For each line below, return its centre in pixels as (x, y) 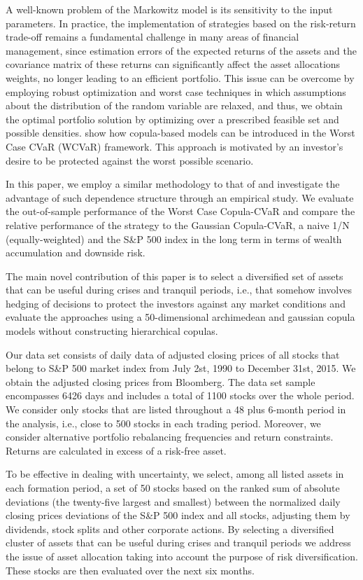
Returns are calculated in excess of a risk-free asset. (116, 450)
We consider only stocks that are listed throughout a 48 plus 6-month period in (176, 409)
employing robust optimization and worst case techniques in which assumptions (176, 91)
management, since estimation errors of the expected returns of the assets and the (181, 50)
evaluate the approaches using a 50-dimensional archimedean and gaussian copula (180, 317)
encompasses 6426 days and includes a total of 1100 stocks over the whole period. (180, 395)
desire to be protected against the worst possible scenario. (130, 160)
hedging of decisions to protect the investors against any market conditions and (176, 303)
